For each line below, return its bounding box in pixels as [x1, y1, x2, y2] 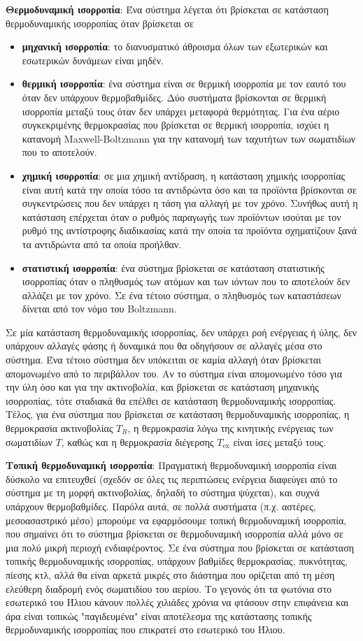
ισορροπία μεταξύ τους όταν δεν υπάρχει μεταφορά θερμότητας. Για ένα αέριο [22, 103, 340, 118]
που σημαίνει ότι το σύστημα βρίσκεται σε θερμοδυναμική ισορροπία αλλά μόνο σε [6, 526, 343, 541]
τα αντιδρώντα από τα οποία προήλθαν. [22, 236, 182, 251]
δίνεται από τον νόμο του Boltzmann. [22, 301, 177, 316]
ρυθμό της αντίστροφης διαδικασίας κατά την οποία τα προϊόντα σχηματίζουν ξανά [22, 223, 357, 238]
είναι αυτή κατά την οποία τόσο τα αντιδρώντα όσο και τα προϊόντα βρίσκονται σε [22, 182, 357, 196]
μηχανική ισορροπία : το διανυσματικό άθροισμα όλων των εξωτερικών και [22, 39, 328, 54]
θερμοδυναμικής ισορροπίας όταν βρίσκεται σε [6, 15, 194, 30]
